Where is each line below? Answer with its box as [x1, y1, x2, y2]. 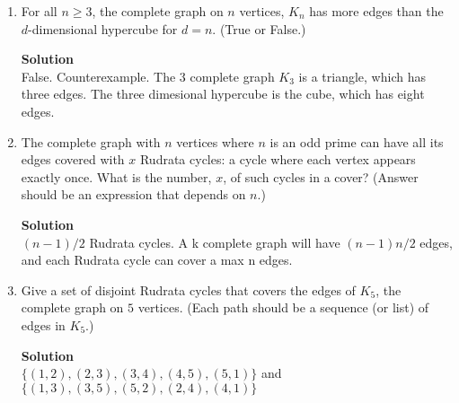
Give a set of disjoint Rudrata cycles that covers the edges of [21, 280, 356, 299]
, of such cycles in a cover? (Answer [223, 167, 419, 186]
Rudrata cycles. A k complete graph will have [89, 232, 340, 251]
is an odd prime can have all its [269, 132, 444, 151]
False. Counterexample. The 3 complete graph [21, 66, 275, 85]
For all [21, 2, 57, 20]
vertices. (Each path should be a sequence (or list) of [137, 298, 429, 317]
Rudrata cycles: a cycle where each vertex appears [139, 150, 416, 169]
